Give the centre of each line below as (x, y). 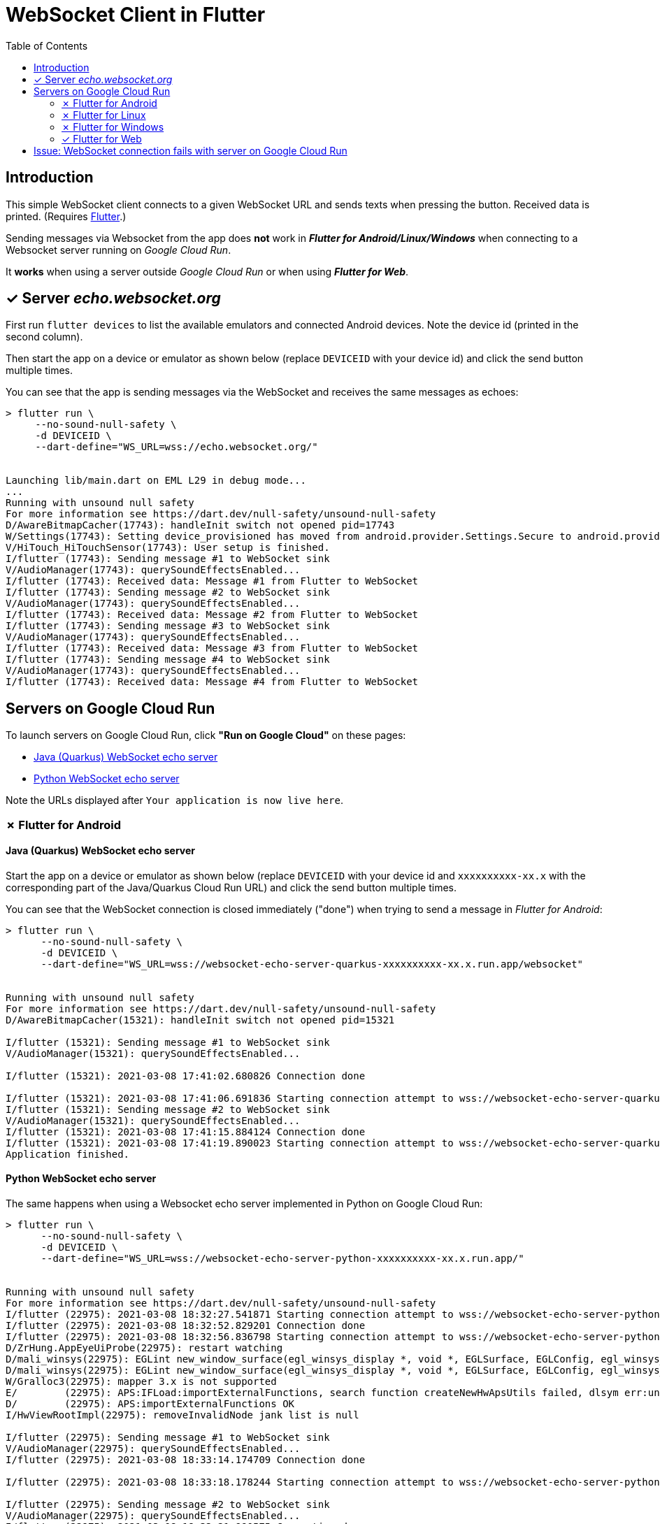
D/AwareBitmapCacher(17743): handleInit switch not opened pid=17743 (200, 525)
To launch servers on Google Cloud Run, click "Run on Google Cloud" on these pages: (206, 735)
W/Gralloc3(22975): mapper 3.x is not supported (141, 1382)
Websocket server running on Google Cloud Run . (119, 250)
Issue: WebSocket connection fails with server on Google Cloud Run (191, 150)
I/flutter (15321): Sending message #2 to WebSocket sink (168, 1109)
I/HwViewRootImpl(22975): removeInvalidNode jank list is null (182, 1415)
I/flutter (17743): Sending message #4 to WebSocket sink (168, 660)
